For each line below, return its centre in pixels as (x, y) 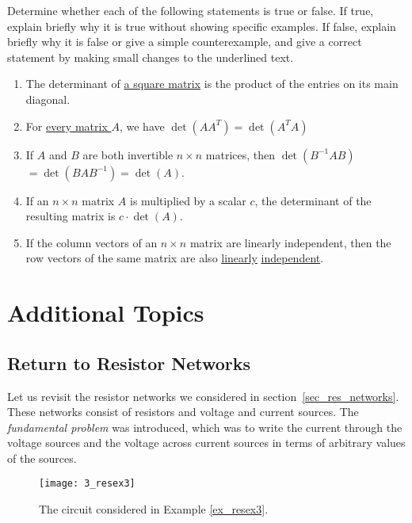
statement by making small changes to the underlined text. (151, 57)
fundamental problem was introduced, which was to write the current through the (205, 427)
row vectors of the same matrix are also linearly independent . (175, 258)
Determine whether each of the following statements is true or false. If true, (191, 10)
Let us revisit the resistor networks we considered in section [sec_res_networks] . (203, 396)
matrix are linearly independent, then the (290, 242)
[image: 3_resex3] (87, 484)
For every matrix (67, 126)
